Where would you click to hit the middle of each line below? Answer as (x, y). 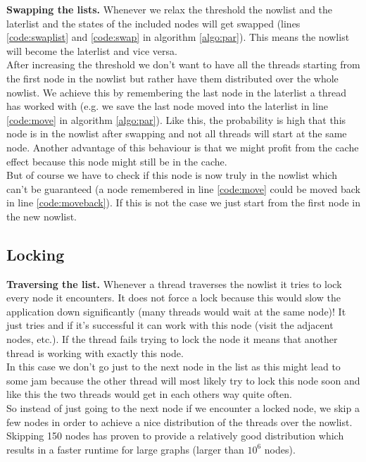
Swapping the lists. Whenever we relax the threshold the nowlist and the (170, 9)
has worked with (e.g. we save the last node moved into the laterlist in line (167, 106)
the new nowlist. (42, 216)
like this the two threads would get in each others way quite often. (149, 394)
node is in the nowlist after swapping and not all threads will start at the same (177, 133)
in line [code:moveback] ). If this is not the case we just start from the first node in (184, 202)
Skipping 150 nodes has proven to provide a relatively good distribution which (175, 436)
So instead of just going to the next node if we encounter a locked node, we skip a (183, 408)
